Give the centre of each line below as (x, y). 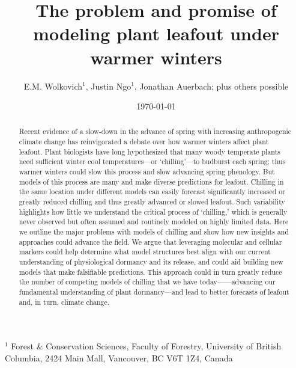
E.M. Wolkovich (53, 86)
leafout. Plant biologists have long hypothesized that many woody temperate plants (150, 151)
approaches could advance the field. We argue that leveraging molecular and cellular (150, 241)
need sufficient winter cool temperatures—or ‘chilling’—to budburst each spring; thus (152, 161)
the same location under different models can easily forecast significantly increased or (152, 192)
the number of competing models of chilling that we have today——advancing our (147, 282)
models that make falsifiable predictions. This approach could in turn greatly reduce (150, 271)
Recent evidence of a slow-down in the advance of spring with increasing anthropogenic (155, 131)
